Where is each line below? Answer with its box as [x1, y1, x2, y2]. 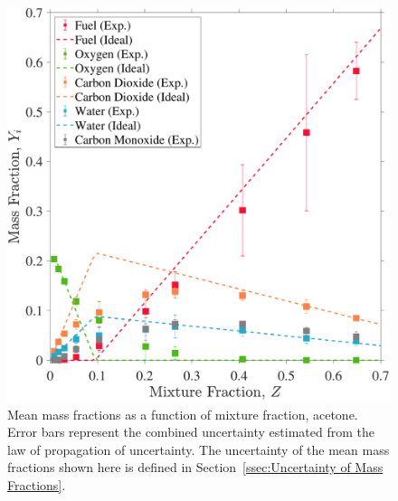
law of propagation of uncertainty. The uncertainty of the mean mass [7, 440, 390, 458]
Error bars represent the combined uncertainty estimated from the [7, 422, 374, 441]
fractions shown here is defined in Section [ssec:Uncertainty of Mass [7, 458, 384, 477]
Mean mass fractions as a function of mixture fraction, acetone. [7, 404, 358, 423]
